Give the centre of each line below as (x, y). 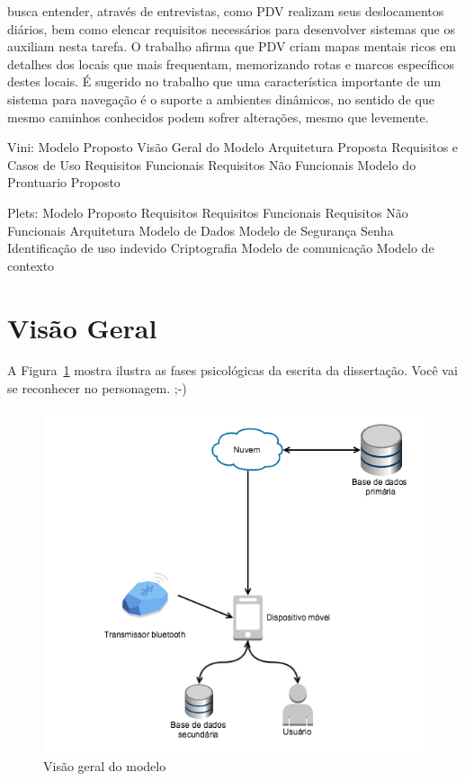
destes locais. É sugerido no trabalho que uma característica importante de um (224, 81)
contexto (31, 265)
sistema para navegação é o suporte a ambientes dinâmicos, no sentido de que (221, 99)
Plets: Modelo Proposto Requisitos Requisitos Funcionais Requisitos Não (208, 212)
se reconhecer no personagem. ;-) (97, 388)
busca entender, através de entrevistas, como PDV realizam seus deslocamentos (226, 11)
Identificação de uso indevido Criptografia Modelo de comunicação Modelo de (221, 248)
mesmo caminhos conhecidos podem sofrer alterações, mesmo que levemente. (218, 117)
